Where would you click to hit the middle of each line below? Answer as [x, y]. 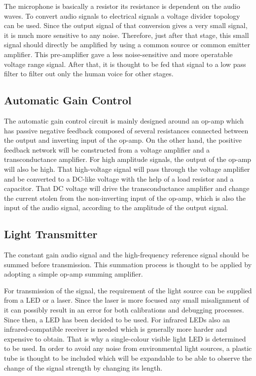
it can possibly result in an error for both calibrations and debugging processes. [124, 310]
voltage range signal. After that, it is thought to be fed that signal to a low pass [125, 64]
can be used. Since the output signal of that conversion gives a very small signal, [126, 25]
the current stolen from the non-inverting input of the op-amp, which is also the [125, 198]
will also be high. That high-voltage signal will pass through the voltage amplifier [127, 169]
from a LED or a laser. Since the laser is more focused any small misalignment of [127, 300]
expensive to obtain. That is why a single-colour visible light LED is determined [125, 338]
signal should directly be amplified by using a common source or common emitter [127, 45]
